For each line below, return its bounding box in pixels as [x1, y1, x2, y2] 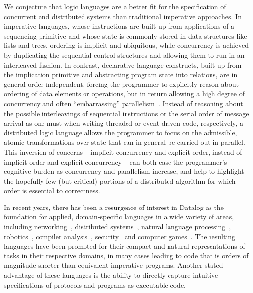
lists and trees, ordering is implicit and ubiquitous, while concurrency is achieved [4, 40, 249, 50]
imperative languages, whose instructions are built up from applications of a [4, 21, 235, 31]
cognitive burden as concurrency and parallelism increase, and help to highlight [4, 166, 244, 176]
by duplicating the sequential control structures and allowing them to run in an [4, 49, 245, 60]
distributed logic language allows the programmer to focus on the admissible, [4, 127, 237, 137]
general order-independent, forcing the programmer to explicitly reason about [4, 79, 239, 89]
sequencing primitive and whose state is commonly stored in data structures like [4, 30, 247, 41]
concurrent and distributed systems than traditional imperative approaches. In [4, 11, 242, 21]
